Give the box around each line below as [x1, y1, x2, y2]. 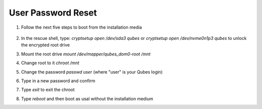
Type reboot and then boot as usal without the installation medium [21, 95, 154, 102]
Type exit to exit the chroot [21, 87, 75, 92]
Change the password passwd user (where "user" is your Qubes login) [21, 69, 163, 75]
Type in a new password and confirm [21, 78, 96, 84]
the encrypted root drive [21, 42, 70, 48]
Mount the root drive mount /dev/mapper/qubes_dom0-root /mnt [21, 51, 151, 57]
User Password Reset [9, 7, 97, 18]
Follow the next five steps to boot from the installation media [21, 24, 142, 30]
